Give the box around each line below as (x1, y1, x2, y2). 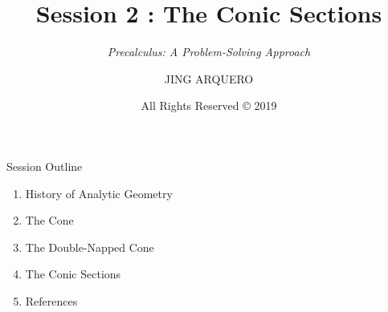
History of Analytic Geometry (25, 184, 173, 201)
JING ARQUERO (164, 70, 254, 87)
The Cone (25, 212, 74, 229)
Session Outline (6, 157, 83, 174)
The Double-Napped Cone (25, 238, 154, 255)
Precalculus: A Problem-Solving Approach (107, 43, 311, 60)
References (25, 292, 78, 309)
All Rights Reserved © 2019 (141, 97, 277, 114)
